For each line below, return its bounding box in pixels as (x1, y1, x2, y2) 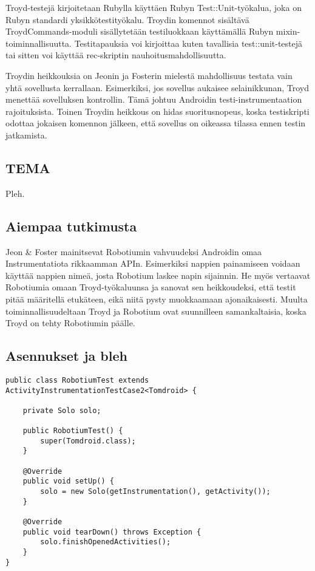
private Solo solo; (22, 406, 101, 415)
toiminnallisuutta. (5, 36, 72, 49)
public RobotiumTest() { (22, 426, 123, 436)
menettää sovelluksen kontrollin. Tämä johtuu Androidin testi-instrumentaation (5, 93, 302, 106)
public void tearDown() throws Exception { (22, 527, 202, 536)
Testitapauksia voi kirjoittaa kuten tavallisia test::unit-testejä (74, 36, 303, 49)
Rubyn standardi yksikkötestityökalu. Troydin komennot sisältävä (5, 13, 249, 26)
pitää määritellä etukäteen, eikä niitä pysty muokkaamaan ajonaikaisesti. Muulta (5, 292, 308, 305)
